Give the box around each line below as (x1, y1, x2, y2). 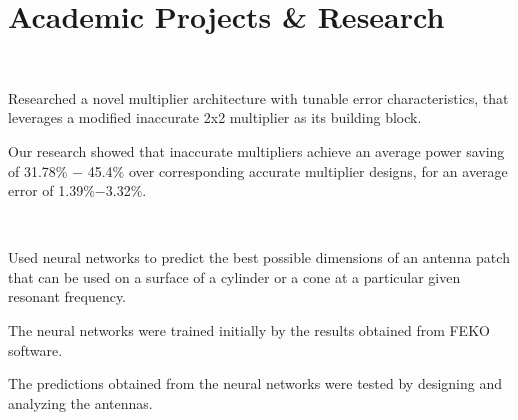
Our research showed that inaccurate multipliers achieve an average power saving (8, 140, 505, 161)
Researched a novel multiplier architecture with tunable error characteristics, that (8, 87, 509, 108)
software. (8, 339, 63, 360)
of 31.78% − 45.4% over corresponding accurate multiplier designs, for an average (8, 160, 508, 181)
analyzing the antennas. (8, 392, 153, 413)
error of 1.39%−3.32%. (8, 180, 147, 201)
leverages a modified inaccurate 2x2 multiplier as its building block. (8, 107, 422, 128)
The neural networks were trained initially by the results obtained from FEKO (8, 320, 490, 341)
